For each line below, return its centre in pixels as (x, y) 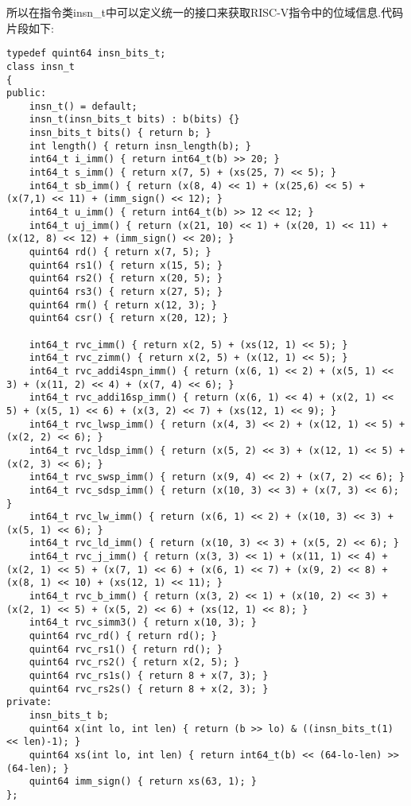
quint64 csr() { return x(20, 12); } (129, 318)
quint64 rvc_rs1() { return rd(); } (126, 649)
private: (29, 702)
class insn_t (41, 66)
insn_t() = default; (83, 106)
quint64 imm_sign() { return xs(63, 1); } (143, 782)
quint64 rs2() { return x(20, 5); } (126, 279)
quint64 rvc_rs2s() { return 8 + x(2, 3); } (149, 689)
